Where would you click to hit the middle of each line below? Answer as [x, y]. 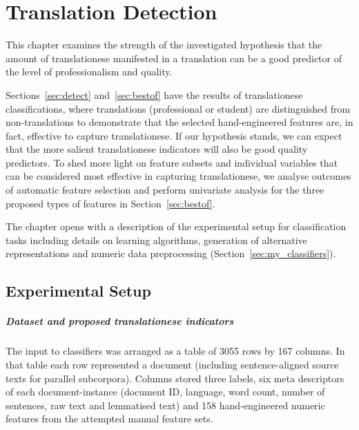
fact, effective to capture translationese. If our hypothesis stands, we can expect [174, 135]
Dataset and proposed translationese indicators [120, 321]
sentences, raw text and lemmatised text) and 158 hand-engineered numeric [165, 405]
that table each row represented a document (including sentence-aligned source [172, 364]
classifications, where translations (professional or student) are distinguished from [178, 108]
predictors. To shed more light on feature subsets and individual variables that [172, 162]
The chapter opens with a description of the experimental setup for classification [176, 226]
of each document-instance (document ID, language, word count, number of [165, 392]
